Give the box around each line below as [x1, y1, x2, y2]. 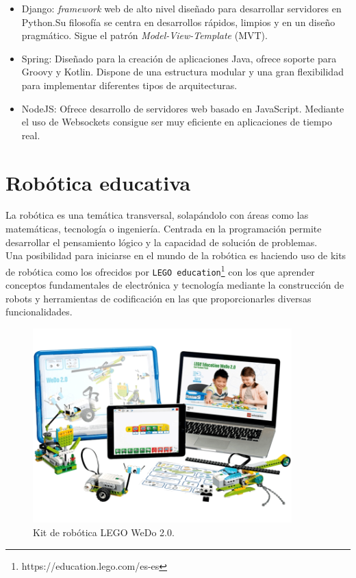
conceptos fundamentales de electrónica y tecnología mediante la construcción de [5, 278, 344, 292]
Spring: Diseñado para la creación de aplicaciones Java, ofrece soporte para [21, 51, 337, 65]
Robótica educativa [5, 168, 191, 196]
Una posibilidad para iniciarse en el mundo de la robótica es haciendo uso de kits [5, 248, 346, 263]
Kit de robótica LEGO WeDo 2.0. [33, 525, 175, 539]
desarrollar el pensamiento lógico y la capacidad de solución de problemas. [5, 234, 318, 249]
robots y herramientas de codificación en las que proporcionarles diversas [5, 291, 311, 305]
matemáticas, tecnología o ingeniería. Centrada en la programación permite [5, 221, 322, 236]
